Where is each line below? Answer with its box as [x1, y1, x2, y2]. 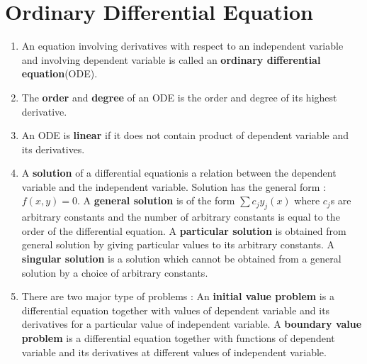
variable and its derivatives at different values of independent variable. [21, 344, 327, 359]
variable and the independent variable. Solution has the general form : [21, 179, 327, 194]
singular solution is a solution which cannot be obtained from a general [21, 251, 341, 266]
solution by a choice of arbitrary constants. [21, 265, 208, 280]
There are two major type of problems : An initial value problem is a [21, 289, 334, 304]
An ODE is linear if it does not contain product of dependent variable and [21, 128, 349, 143]
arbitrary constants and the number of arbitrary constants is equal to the [21, 209, 340, 224]
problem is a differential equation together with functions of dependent [21, 331, 335, 346]
